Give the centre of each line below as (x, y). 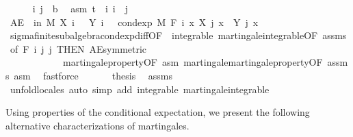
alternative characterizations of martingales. (97, 125)
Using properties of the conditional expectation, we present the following (158, 112)
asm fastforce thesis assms (93, 75)
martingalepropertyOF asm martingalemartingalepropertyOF (193, 62)
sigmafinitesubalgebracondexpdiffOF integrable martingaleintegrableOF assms (178, 35)
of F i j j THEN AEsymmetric (78, 48)
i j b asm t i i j (80, 8)
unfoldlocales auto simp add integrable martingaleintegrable (140, 89)
